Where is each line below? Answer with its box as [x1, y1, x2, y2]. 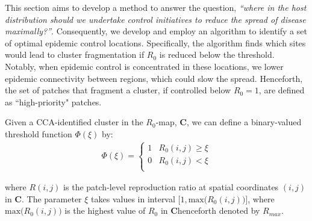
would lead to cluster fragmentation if [5, 48, 145, 61]
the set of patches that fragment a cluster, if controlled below [5, 84, 231, 96]
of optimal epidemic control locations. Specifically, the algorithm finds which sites [5, 36, 306, 49]
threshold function [5, 127, 72, 140]
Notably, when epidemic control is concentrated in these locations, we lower [5, 60, 284, 72]
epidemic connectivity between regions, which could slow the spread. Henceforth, [5, 72, 303, 84]
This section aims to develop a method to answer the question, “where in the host [5, 1, 307, 13]
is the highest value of [64, 204, 146, 217]
